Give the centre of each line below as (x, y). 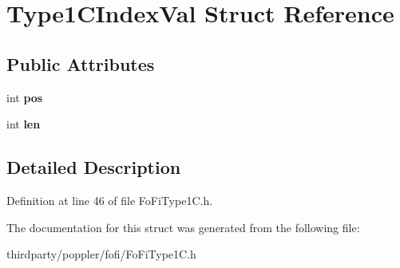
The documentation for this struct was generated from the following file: (183, 227)
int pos (25, 97)
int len (24, 124)
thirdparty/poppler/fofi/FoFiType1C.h (101, 254)
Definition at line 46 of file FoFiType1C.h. (110, 200)
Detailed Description (94, 167)
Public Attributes (81, 63)
